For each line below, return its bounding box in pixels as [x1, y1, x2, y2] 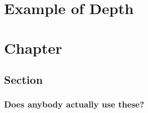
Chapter [4, 37, 62, 58]
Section [4, 72, 43, 87]
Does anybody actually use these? [4, 98, 144, 110]
